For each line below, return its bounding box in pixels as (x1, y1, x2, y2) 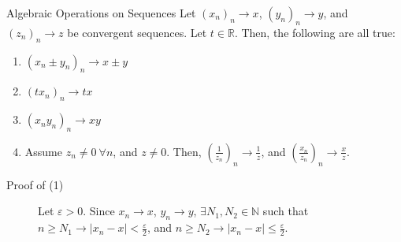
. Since (83, 203, 115, 219)
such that (262, 203, 309, 219)
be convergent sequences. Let (67, 24, 207, 40)
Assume (24, 143, 62, 159)
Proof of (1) (6, 176, 64, 192)
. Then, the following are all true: (234, 24, 395, 40)
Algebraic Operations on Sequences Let (6, 5, 196, 20)
